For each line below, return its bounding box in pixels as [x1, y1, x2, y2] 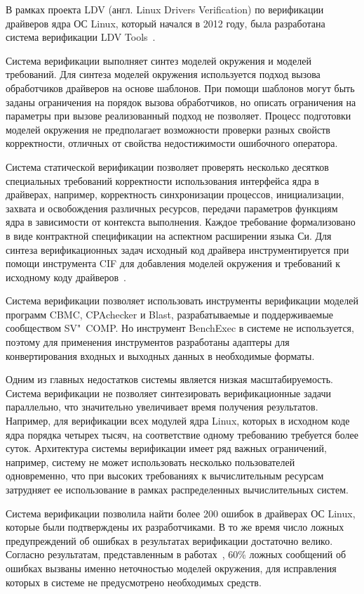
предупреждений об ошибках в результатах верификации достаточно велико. [6, 533, 333, 548]
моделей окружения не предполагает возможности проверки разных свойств [6, 122, 330, 136]
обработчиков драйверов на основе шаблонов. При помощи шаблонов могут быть [6, 80, 355, 95]
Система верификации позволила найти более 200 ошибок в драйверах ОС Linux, [6, 505, 356, 520]
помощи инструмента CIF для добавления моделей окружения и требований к [6, 256, 340, 271]
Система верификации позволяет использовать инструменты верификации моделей [6, 293, 358, 308]
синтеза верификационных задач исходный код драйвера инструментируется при [6, 242, 349, 257]
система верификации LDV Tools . [6, 30, 156, 44]
